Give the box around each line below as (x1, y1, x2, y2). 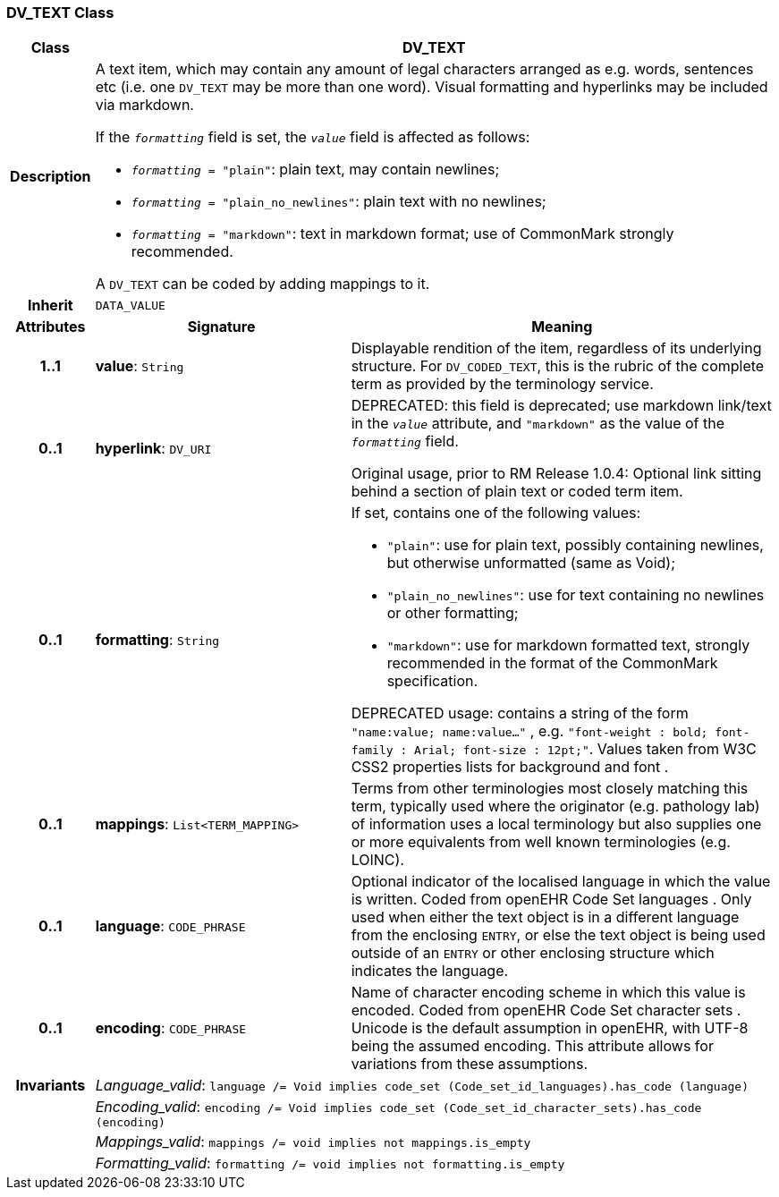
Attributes (15, 318, 86, 336)
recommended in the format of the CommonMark (386, 654, 718, 673)
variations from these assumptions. (351, 1055, 588, 1074)
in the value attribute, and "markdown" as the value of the (351, 414, 724, 433)
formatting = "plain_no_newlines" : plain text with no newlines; (131, 192, 546, 211)
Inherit (27, 296, 73, 315)
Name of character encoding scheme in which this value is (351, 983, 746, 1002)
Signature (187, 318, 256, 336)
